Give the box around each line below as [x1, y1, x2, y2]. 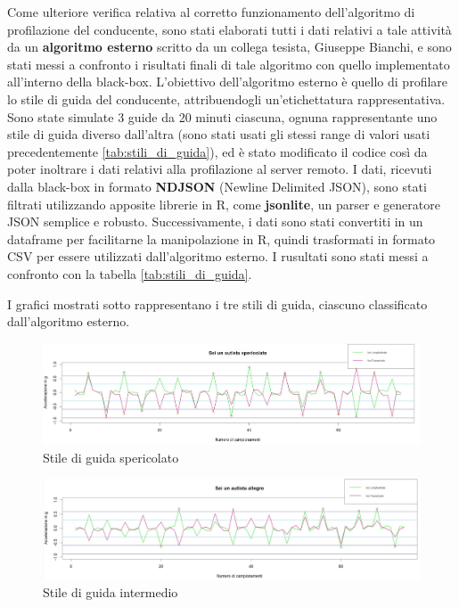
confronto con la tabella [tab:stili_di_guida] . [7, 264, 252, 283]
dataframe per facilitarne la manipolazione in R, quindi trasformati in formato [7, 229, 436, 248]
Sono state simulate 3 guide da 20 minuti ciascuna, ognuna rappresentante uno [7, 107, 438, 126]
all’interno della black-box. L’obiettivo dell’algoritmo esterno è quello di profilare [7, 72, 448, 91]
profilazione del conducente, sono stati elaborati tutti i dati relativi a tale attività [7, 20, 452, 38]
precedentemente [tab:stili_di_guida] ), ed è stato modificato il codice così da [7, 142, 428, 160]
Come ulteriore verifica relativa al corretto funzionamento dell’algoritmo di [7, 3, 415, 21]
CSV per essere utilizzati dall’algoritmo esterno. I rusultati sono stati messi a [7, 247, 429, 266]
